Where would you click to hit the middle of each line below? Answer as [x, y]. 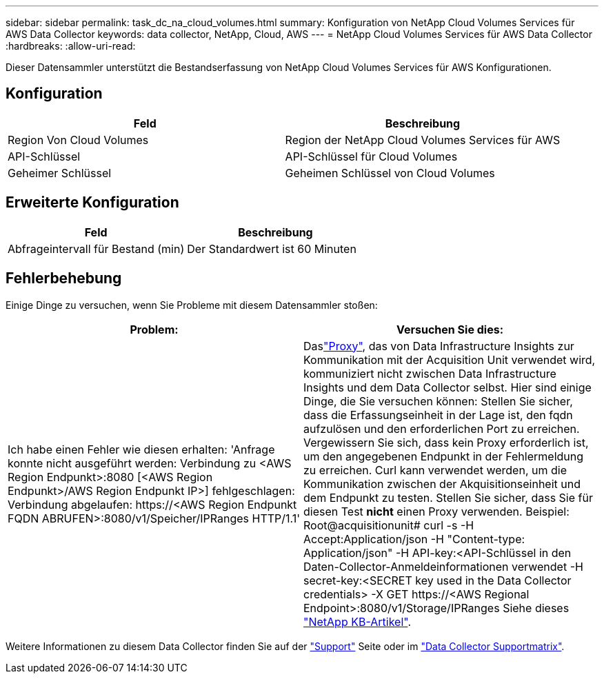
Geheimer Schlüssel [60, 173]
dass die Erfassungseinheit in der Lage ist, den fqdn [438, 415]
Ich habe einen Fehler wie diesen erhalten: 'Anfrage [141, 449]
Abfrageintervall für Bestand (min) [96, 249]
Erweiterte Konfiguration [92, 203]
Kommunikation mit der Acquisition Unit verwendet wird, [450, 359]
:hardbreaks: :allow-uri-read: [71, 46]
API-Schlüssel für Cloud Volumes [371, 156]
